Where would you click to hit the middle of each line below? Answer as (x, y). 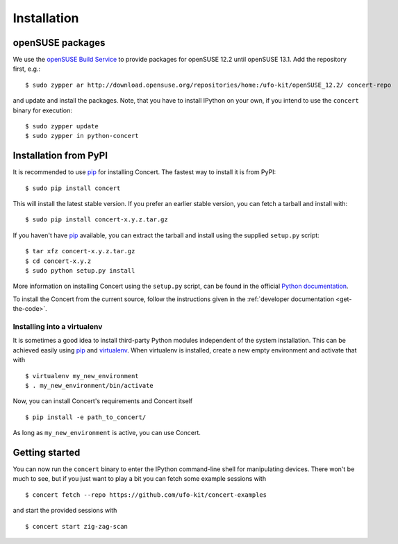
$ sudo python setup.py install (80, 271)
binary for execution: (43, 110)
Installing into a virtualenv (58, 326)
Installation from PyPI (60, 156)
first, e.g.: (27, 69)
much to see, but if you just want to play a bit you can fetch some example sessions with (140, 479)
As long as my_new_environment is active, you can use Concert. (107, 433)
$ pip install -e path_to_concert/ (86, 417)
